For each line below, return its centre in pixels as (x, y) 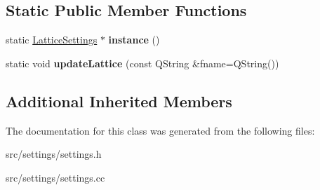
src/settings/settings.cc (55, 177)
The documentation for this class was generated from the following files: (160, 130)
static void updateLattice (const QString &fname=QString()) (142, 63)
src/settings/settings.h (54, 154)
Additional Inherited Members (119, 101)
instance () (134, 40)
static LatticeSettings (52, 40)
